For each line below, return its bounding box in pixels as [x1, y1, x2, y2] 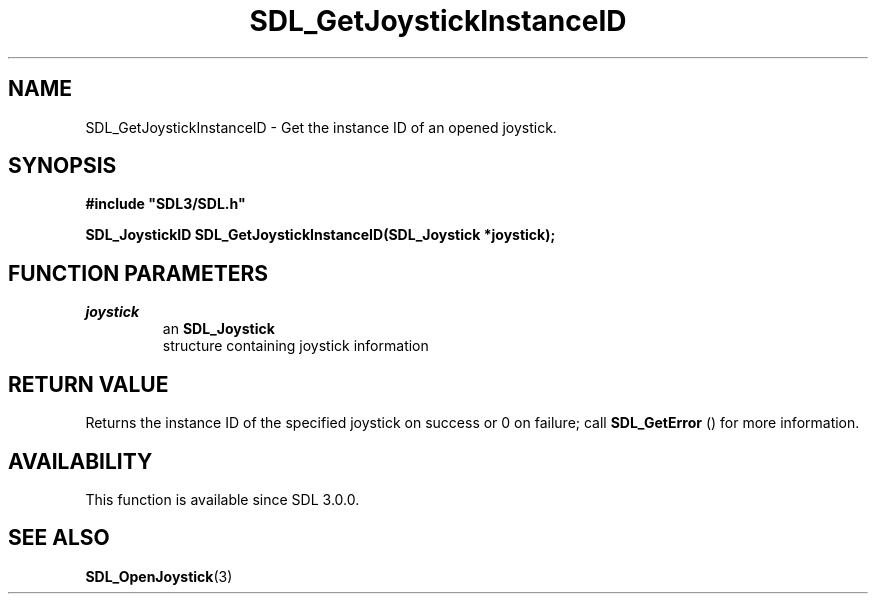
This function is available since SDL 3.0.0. [85, 490, 360, 508]
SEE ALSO [8, 525, 110, 551]
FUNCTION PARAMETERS [8, 260, 268, 286]
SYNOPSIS [8, 153, 117, 179]
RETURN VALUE [8, 371, 169, 397]
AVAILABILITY [8, 448, 153, 474]
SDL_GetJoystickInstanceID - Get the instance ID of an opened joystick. [85, 118, 557, 136]
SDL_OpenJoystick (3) [85, 567, 233, 585]
